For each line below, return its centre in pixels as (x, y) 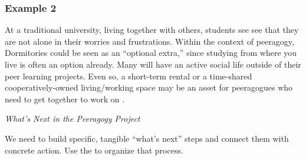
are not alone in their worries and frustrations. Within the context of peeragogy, (149, 41)
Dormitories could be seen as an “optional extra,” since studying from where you (151, 53)
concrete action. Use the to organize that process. (94, 150)
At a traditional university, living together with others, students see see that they (152, 30)
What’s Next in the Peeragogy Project (73, 119)
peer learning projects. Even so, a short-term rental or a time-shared (129, 76)
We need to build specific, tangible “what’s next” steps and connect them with (147, 138)
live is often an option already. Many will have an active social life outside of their (153, 64)
